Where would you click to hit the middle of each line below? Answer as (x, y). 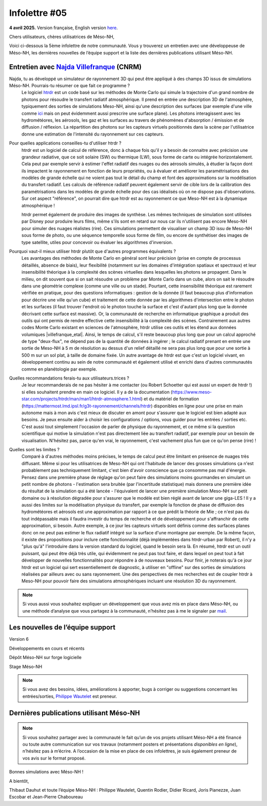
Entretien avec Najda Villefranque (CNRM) (75, 67)
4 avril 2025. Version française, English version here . (64, 28)
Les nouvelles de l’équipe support (62, 628)
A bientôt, (19, 781)
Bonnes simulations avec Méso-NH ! (46, 772)
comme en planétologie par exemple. (59, 369)
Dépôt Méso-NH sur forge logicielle (45, 658)
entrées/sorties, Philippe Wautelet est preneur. (70, 696)
